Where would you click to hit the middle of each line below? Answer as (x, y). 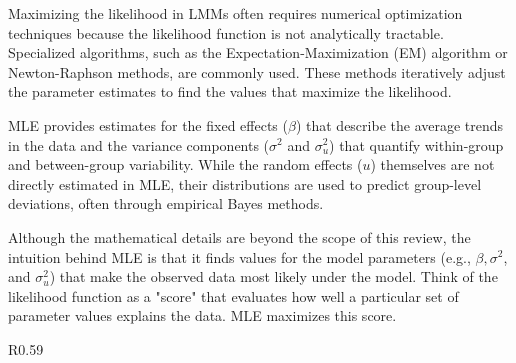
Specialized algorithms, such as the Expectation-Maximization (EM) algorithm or (258, 52)
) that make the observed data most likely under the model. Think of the (273, 276)
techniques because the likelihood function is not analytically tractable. (226, 32)
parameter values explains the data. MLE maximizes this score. (202, 315)
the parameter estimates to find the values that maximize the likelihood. (230, 91)
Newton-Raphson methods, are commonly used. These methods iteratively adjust (257, 71)
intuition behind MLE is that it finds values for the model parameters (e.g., (239, 256)
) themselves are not (432, 164)
